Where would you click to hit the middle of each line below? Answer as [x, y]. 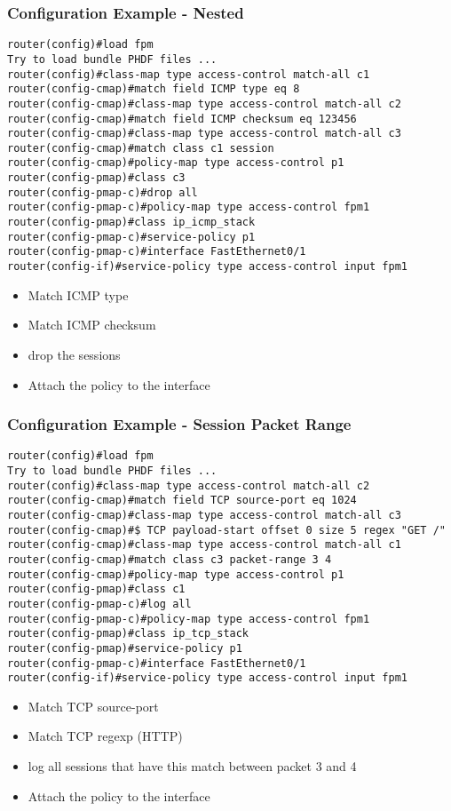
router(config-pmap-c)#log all [99, 604]
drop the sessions [74, 354]
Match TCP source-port [93, 706]
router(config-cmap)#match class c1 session [141, 148]
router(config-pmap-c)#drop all [103, 192]
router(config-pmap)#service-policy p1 [125, 648]
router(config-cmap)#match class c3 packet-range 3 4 [170, 559]
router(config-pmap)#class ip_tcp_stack [128, 634]
